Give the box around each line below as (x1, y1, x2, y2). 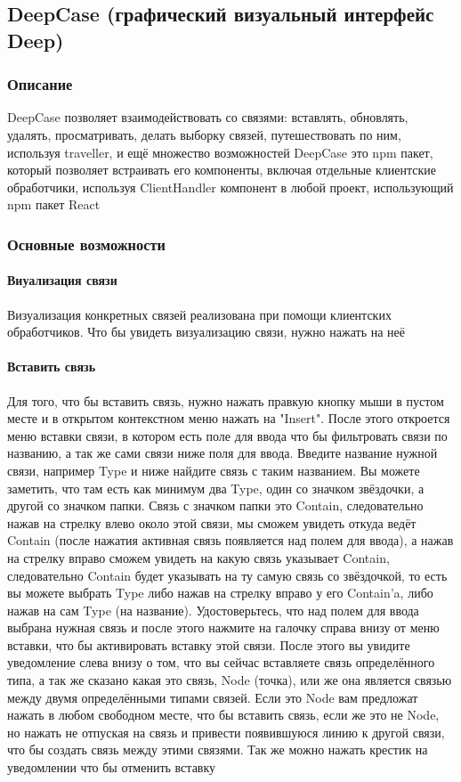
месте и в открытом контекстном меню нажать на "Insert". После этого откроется (7, 409, 450, 428)
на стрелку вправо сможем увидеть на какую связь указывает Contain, (7, 548, 390, 566)
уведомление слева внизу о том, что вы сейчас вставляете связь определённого (7, 653, 435, 672)
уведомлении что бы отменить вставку (7, 758, 216, 777)
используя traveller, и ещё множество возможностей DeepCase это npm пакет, (7, 143, 433, 161)
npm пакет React (7, 195, 101, 214)
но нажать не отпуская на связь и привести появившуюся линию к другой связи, (7, 722, 445, 741)
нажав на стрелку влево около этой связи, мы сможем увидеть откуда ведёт (7, 513, 417, 532)
